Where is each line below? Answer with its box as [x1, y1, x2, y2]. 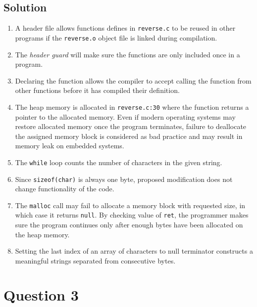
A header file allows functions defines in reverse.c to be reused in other [15, 23, 236, 33]
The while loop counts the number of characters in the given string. [15, 157, 222, 167]
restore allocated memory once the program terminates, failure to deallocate [15, 121, 247, 132]
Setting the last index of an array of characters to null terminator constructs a [15, 246, 253, 256]
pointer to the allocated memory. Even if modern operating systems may [15, 111, 236, 122]
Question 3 [3, 284, 79, 305]
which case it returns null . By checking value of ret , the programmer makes [15, 210, 249, 220]
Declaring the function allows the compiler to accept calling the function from [15, 75, 252, 86]
